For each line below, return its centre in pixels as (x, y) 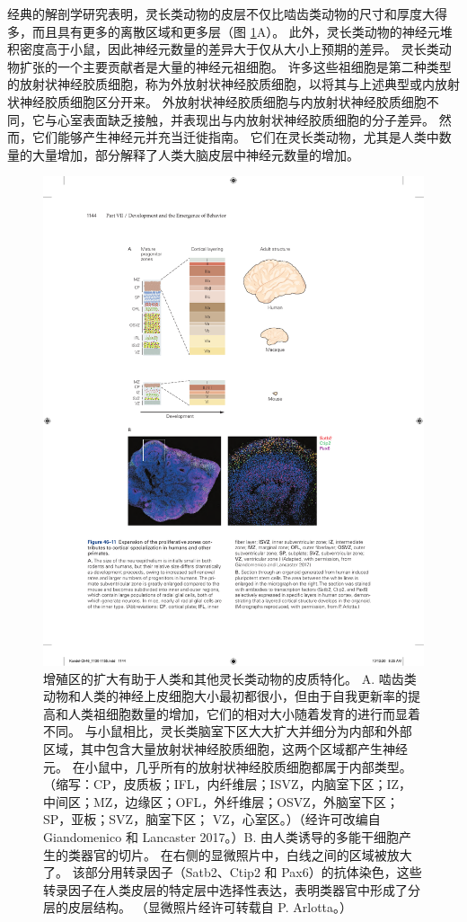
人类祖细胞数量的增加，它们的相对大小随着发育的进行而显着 (244, 713)
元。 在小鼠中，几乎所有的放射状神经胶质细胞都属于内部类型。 (228, 766)
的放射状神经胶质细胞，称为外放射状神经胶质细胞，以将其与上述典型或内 (221, 84)
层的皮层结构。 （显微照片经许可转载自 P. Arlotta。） (198, 907)
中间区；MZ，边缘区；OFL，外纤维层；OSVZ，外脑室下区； (221, 801)
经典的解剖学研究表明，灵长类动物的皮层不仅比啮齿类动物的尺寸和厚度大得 (227, 13)
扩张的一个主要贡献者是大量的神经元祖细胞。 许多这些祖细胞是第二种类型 (235, 66)
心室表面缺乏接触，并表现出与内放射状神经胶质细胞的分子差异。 (246, 119)
